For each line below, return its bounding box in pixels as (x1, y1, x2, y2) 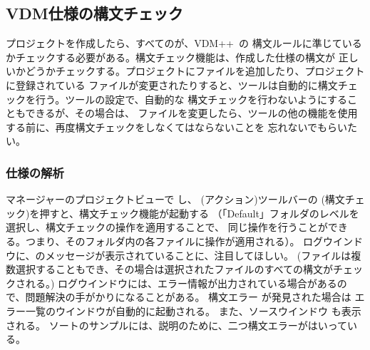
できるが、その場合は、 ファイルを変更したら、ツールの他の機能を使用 (25, 105, 358, 120)
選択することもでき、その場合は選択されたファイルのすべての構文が (15, 262, 333, 277)
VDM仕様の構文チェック (6, 2, 183, 24)
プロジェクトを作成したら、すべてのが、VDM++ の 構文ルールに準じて (6, 36, 342, 51)
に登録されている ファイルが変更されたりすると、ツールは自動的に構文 (6, 77, 338, 92)
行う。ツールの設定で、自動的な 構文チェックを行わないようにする (35, 91, 348, 106)
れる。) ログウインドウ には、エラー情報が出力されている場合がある (25, 275, 337, 290)
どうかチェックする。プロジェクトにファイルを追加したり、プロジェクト (25, 63, 365, 78)
